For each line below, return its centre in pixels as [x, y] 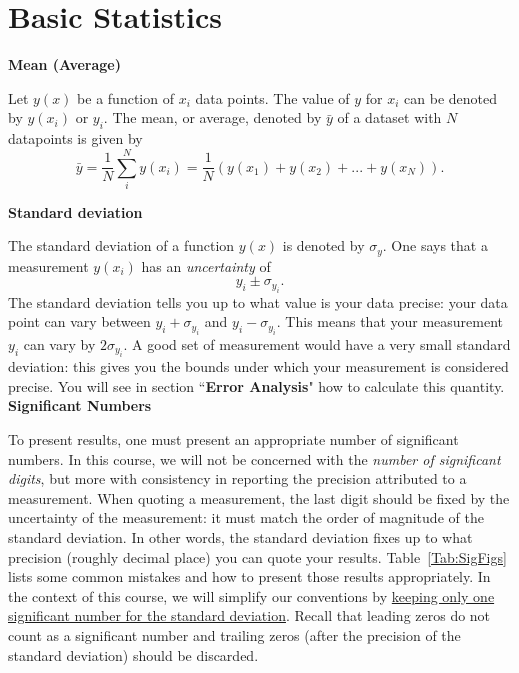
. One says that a [435, 245]
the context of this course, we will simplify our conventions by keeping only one [251, 595]
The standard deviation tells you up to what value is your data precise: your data [258, 301]
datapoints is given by [75, 138]
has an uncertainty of [206, 265]
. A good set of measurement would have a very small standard [317, 343]
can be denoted [451, 97]
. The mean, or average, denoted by [212, 117]
